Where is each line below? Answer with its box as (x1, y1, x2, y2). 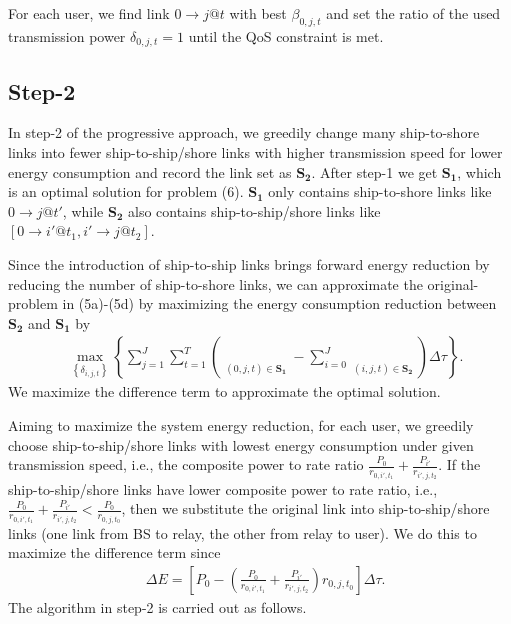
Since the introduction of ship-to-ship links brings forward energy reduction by (8, 254, 490, 275)
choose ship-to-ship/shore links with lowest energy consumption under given (8, 434, 474, 455)
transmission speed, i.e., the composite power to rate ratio (8, 454, 364, 475)
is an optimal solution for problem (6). (8, 181, 244, 202)
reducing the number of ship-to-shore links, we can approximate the (8, 273, 423, 294)
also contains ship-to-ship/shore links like (127, 200, 381, 221)
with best (229, 3, 287, 23)
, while (62, 200, 104, 221)
